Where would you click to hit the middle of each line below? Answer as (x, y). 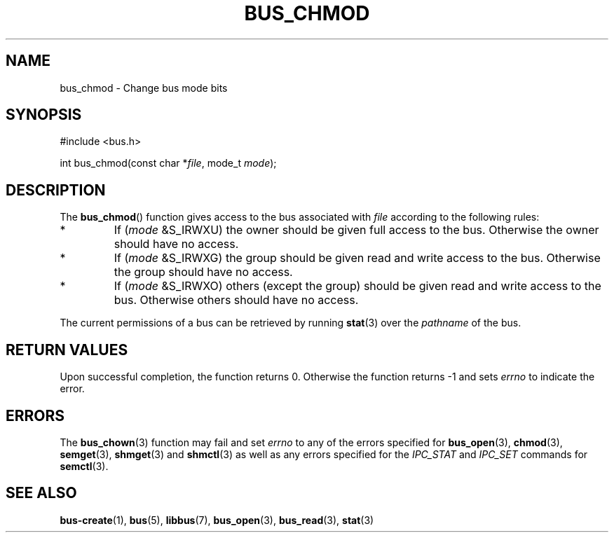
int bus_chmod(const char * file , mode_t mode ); (168, 163)
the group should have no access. (203, 272)
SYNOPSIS (44, 115)
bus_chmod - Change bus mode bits (144, 88)
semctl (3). (84, 466)
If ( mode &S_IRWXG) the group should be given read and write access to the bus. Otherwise (357, 258)
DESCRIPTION (56, 190)
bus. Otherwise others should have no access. (236, 300)
